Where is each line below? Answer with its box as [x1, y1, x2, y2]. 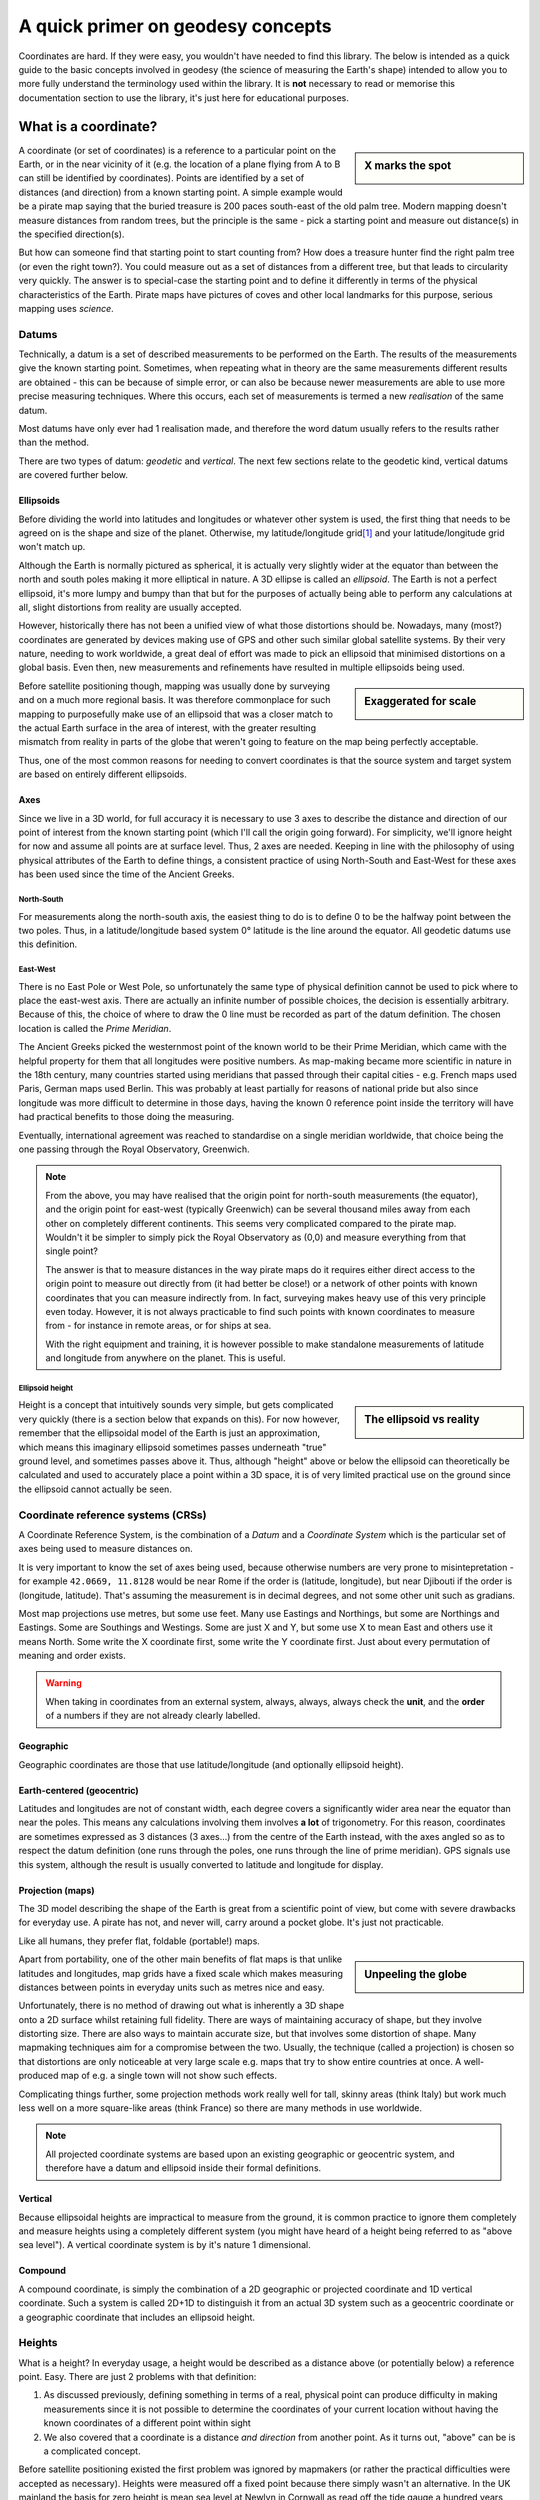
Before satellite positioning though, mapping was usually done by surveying [18, 680, 330, 692]
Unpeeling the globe [364, 1968, 468, 1982]
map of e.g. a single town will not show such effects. [60, 2070, 278, 2082]
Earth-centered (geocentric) [18, 1784, 139, 1796]
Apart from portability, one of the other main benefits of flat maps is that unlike [18, 1953, 343, 1965]
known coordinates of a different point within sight [43, 2417, 252, 2429]
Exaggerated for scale [364, 694, 477, 708]
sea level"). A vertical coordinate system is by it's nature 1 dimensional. [18, 2239, 312, 2251]
